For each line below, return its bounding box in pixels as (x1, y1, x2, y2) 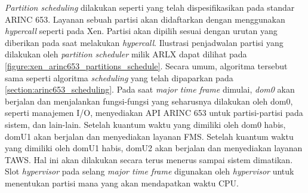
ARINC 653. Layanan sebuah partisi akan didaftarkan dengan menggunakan (5, 13, 285, 25)
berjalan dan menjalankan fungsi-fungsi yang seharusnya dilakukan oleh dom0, (5, 94, 293, 107)
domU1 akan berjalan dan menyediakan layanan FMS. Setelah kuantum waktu (5, 130, 294, 142)
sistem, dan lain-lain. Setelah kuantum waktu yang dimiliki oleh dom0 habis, (5, 118, 286, 130)
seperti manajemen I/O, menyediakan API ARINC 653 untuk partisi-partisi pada (5, 106, 303, 119)
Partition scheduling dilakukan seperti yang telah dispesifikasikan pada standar (5, 1, 295, 13)
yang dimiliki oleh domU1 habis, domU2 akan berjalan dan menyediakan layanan (5, 142, 303, 154)
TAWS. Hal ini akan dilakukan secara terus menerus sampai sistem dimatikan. (5, 153, 293, 166)
